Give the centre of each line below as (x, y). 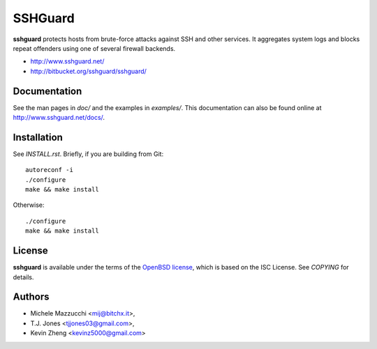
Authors (31, 297)
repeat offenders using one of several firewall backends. (94, 48)
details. (23, 277)
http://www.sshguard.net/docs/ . (59, 118)
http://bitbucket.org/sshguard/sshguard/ (88, 71)
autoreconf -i (49, 170)
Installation (38, 137)
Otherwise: (29, 205)
